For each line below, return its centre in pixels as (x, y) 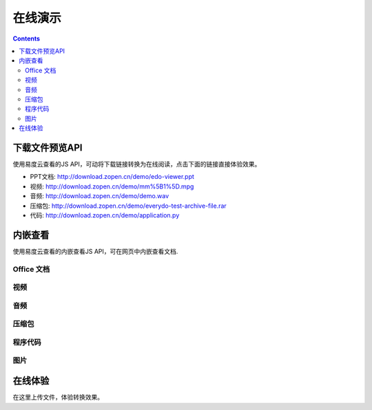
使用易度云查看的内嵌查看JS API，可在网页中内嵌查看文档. (95, 251)
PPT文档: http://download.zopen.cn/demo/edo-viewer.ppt (112, 177)
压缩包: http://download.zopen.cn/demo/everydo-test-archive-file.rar (128, 206)
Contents (27, 39)
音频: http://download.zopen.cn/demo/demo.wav (100, 196)
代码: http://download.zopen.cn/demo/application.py (105, 215)
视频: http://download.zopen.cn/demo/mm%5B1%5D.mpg (112, 186)
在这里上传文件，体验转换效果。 (58, 397)
